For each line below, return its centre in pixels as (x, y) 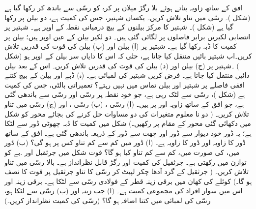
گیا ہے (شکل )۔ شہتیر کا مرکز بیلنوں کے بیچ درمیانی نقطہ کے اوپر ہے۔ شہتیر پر (119, 27)
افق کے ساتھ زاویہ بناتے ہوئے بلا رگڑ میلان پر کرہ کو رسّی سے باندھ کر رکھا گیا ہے (124, 7)
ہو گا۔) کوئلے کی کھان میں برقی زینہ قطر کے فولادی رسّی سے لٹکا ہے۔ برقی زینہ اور (128, 181)
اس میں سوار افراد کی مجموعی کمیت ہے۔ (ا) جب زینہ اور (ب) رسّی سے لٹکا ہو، (124, 191)
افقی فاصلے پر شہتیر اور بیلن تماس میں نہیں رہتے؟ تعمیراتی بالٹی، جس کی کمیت (125, 84)
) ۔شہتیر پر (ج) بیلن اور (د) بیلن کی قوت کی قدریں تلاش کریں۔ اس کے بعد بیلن (122, 65)
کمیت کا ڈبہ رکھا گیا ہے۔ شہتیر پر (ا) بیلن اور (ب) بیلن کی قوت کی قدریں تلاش (121, 46)
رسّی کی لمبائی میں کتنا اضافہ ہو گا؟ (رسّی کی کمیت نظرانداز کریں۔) (108, 200)
